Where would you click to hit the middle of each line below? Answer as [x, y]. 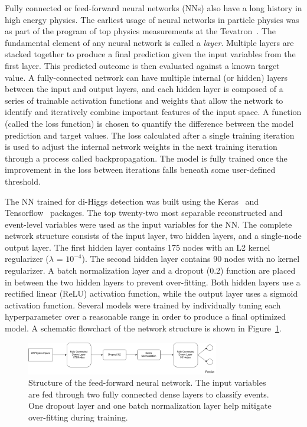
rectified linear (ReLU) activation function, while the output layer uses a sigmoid [151, 293]
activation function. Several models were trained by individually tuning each [143, 305]
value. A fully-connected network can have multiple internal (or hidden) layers [146, 77]
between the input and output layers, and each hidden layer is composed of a [144, 89]
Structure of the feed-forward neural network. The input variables [147, 382]
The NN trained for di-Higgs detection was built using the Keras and [132, 201]
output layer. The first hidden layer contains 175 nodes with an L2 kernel [138, 247]
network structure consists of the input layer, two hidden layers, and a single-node [153, 236]
